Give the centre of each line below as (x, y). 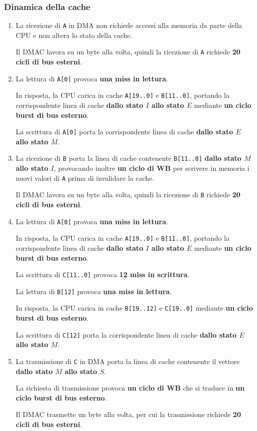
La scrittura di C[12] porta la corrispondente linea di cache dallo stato (126, 334)
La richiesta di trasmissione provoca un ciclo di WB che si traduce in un (130, 388)
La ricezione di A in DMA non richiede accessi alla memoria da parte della (129, 25)
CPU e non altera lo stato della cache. (74, 35)
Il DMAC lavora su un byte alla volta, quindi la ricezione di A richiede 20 (128, 52)
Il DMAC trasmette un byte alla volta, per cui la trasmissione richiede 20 (128, 414)
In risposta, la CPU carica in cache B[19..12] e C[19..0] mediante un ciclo (134, 308)
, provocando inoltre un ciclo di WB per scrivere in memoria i (152, 168)
